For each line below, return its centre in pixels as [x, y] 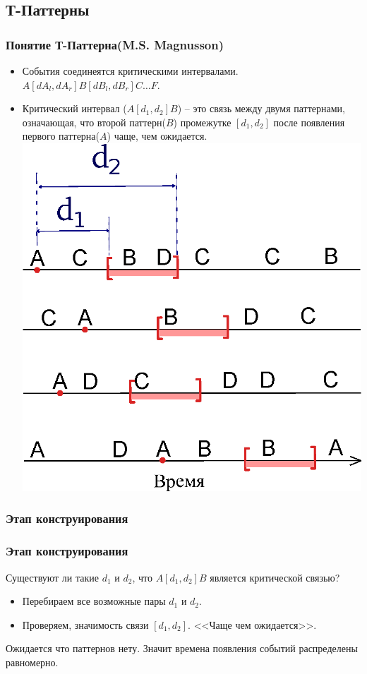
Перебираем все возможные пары [94, 601]
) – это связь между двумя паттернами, [261, 108]
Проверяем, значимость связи [85, 624]
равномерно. [32, 662]
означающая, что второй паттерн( [94, 122]
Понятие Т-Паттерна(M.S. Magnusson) [115, 44]
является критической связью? [275, 577]
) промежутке [202, 122]
